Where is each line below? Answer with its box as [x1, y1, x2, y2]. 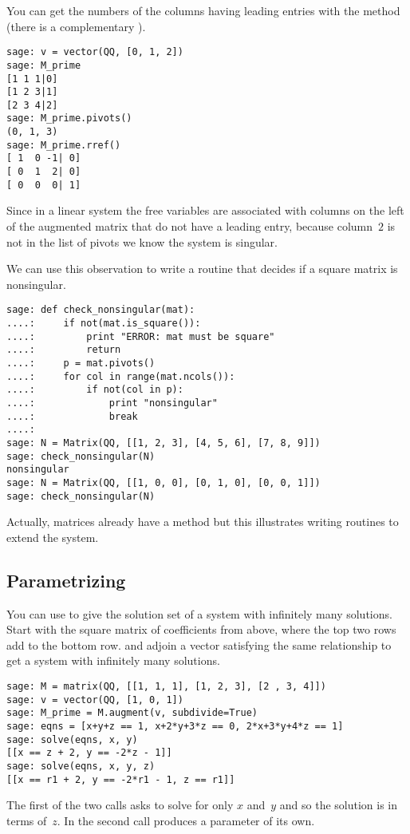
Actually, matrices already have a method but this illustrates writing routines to [6, 513, 399, 530]
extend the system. [6, 528, 99, 545]
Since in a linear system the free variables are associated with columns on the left [6, 202, 404, 219]
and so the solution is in [279, 796, 398, 813]
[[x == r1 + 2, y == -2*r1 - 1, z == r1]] [6, 773, 235, 785]
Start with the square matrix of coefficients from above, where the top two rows [6, 621, 396, 638]
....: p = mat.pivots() [6, 358, 156, 369]
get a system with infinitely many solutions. [6, 652, 220, 669]
